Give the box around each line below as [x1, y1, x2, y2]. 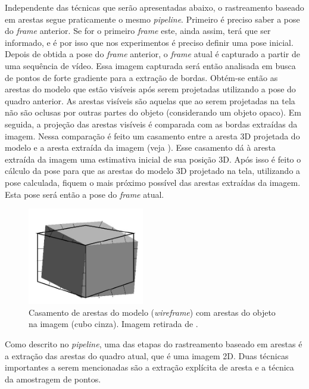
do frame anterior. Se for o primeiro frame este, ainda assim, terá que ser [5, 24, 271, 37]
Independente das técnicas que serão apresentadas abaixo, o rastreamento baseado [5, 1, 304, 13]
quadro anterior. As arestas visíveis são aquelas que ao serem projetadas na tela [5, 94, 295, 107]
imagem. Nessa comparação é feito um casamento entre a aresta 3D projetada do [5, 129, 300, 142]
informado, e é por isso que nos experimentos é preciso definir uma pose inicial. [5, 36, 294, 48]
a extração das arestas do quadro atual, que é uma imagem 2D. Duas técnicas [5, 349, 289, 362]
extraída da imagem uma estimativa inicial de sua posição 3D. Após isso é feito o [5, 153, 301, 165]
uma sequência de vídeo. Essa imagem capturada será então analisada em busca [5, 59, 296, 71]
